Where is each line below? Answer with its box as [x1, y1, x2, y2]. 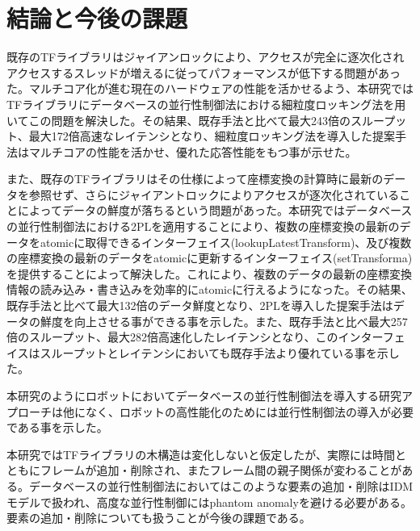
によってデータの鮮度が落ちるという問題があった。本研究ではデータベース [17, 202, 413, 219]
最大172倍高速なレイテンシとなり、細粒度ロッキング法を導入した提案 [28, 128, 396, 144]
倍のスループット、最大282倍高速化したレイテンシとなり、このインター [6, 328, 383, 345]
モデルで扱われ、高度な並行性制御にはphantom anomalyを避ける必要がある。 [6, 493, 412, 510]
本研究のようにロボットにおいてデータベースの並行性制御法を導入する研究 [6, 387, 401, 403]
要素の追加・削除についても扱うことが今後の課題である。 [6, 509, 311, 526]
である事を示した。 [6, 419, 108, 436]
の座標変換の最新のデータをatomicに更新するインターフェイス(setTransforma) [6, 249, 413, 266]
